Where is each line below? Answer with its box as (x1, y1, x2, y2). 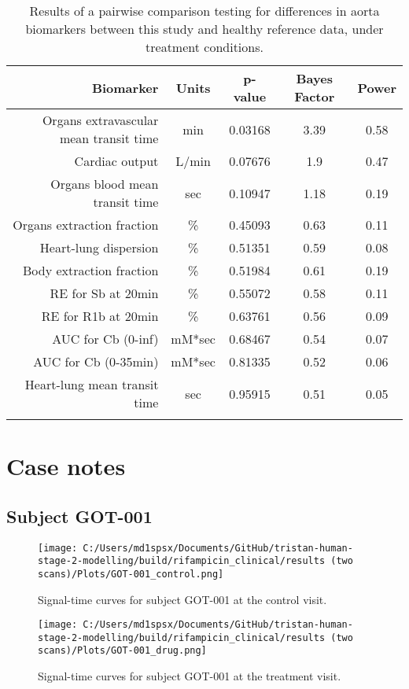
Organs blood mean (50, 175, 159, 193)
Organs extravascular (42, 111, 159, 129)
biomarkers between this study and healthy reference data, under (25, 20, 384, 38)
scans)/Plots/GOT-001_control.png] (38, 568, 224, 580)
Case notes (6, 450, 126, 482)
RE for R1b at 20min (41, 307, 159, 325)
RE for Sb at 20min (50, 284, 159, 302)
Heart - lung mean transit (24, 375, 159, 393)
